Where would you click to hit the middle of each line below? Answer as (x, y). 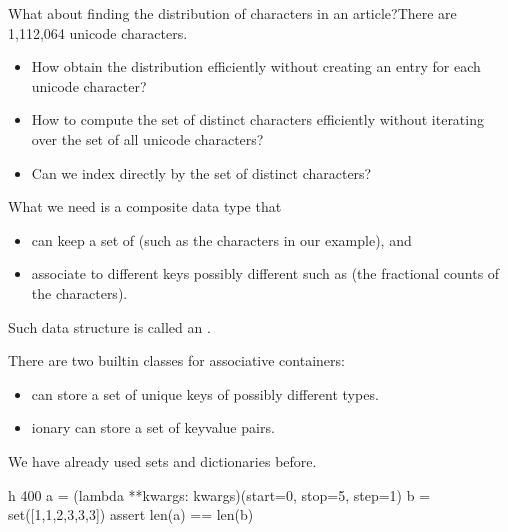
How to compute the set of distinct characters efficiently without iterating (257, 119)
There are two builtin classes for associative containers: (176, 360)
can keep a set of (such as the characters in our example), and (221, 239)
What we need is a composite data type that (145, 206)
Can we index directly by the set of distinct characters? (201, 172)
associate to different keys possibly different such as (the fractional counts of (265, 273)
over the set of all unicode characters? (147, 138)
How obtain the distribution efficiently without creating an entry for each (256, 66)
